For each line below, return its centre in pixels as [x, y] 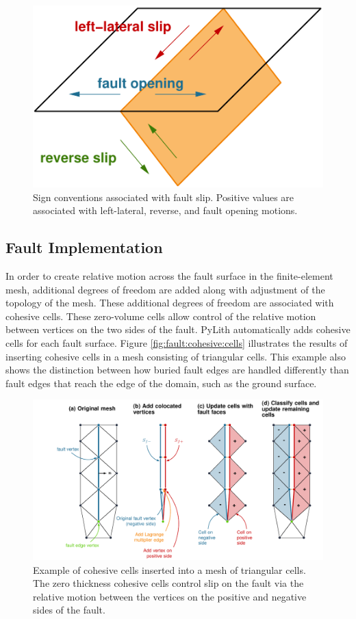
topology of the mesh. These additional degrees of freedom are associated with [170, 303]
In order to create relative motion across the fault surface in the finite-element [169, 275]
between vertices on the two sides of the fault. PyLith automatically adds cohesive [178, 329]
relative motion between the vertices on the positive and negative [170, 596]
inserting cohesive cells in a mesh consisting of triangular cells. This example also [176, 356]
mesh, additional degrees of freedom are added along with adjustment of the [165, 289]
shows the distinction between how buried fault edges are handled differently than [177, 370]
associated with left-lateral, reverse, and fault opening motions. [165, 210]
